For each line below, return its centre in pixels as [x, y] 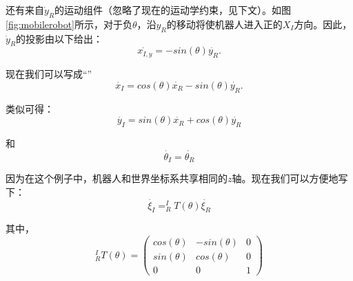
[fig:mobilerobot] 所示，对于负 [69, 24]
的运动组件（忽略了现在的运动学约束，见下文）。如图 [173, 10]
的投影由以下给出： [60, 38]
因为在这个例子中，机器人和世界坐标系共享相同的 [117, 178]
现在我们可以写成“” [49, 74]
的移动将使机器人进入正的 [224, 24]
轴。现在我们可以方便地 [285, 178]
